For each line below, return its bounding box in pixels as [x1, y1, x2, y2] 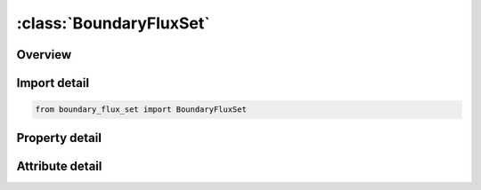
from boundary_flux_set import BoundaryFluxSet [35, 105, 247, 115]
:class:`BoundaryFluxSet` [16, 13, 211, 33]
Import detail [16, 75, 89, 91]
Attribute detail [16, 158, 102, 173]
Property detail [16, 130, 102, 146]
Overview [16, 47, 72, 62]
